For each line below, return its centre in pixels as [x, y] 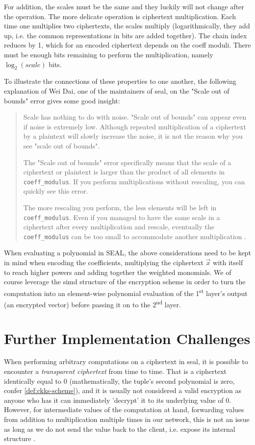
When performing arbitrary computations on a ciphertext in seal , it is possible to [126, 361]
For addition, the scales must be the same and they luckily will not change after [124, 6]
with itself [228, 262]
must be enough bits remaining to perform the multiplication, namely [109, 54]
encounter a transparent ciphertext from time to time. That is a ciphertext [115, 371]
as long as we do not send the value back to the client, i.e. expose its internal [120, 429]
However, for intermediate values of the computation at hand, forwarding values [124, 409]
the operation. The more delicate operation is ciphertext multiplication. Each [120, 16]
